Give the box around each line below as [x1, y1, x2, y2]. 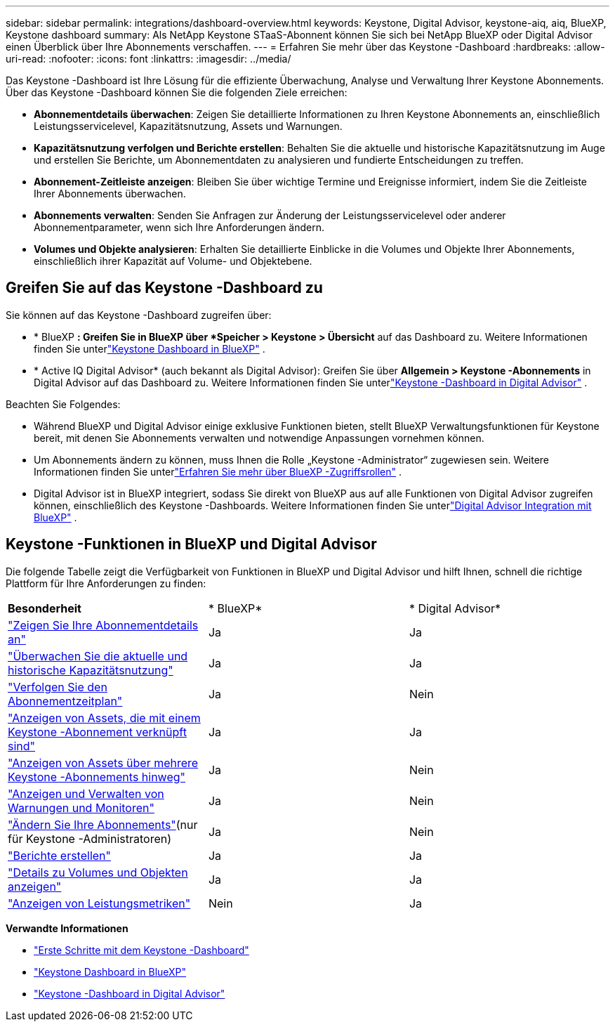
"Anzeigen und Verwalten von [8, 786, 164, 801]
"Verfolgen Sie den [8, 679, 107, 694]
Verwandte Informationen [6, 922, 128, 934]
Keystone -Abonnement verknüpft [8, 724, 187, 739]
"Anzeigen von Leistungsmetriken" [8, 896, 191, 910]
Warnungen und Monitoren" [8, 800, 154, 815]
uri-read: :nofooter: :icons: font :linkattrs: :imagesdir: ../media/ [6, 53, 291, 65]
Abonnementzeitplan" [8, 693, 123, 708]
